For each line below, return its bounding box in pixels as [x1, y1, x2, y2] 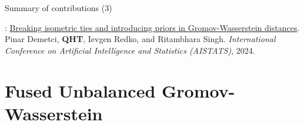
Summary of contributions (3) [5, 2, 112, 13]
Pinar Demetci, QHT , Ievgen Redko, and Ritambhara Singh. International [5, 33, 276, 45]
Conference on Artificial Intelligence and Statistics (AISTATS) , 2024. [5, 44, 255, 56]
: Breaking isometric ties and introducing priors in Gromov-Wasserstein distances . [5, 21, 300, 33]
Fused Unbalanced [5, 78, 156, 102]
